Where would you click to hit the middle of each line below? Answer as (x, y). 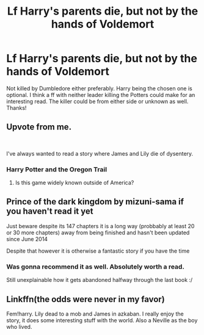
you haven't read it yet (50, 211)
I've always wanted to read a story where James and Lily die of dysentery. (100, 153)
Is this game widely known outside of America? (75, 183)
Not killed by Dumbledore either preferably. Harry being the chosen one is (99, 88)
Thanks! (16, 107)
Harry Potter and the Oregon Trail (57, 169)
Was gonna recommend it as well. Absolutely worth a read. (96, 267)
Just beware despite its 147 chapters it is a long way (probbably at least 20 (100, 226)
